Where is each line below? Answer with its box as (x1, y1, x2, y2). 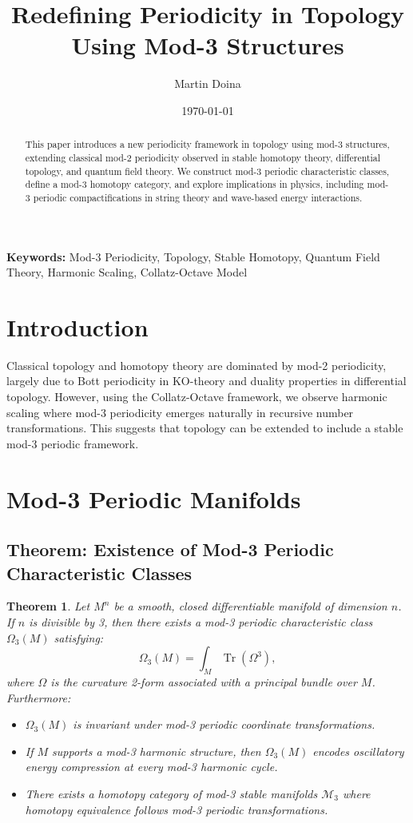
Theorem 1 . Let (6, 598, 90, 614)
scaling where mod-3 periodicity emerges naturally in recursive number (6, 404, 354, 420)
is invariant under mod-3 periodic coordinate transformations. (73, 716, 375, 733)
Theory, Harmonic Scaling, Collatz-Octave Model (6, 264, 248, 280)
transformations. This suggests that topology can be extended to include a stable (6, 419, 403, 436)
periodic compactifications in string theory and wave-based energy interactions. (33, 190, 363, 204)
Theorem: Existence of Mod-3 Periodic (6, 537, 334, 562)
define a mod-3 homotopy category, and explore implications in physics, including (25, 177, 364, 191)
